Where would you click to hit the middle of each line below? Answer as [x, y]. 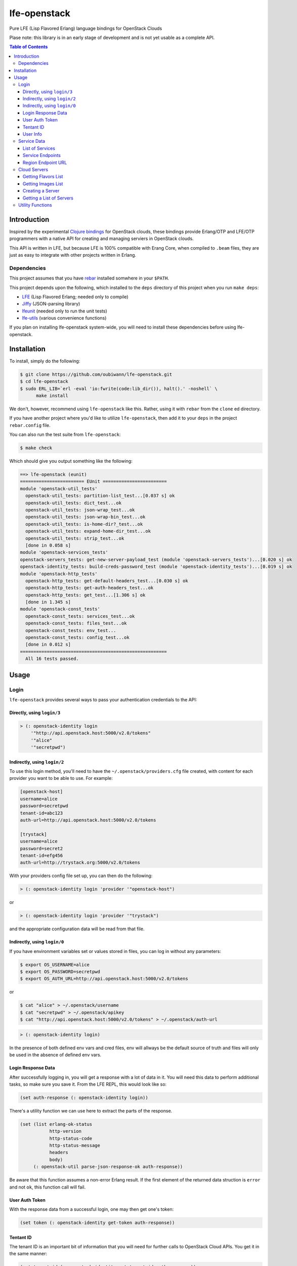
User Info [33, 134]
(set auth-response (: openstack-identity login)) [84, 1097]
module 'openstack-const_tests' [60, 609]
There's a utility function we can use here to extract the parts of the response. [91, 1111]
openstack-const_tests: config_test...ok [78, 638]
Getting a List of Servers [48, 198]
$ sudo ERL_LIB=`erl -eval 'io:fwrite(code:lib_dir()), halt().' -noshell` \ [119, 388]
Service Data [32, 141]
